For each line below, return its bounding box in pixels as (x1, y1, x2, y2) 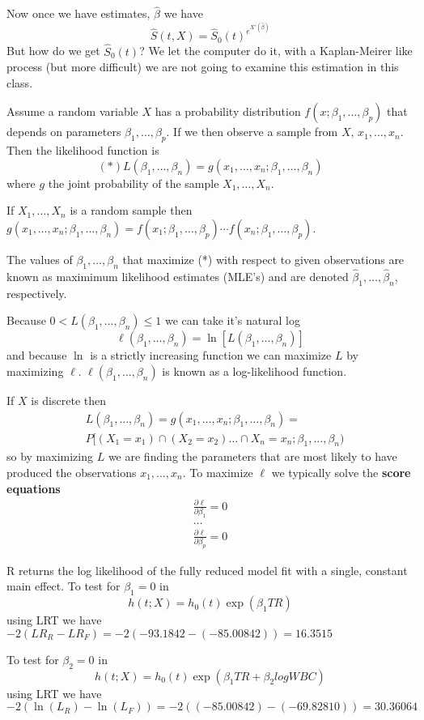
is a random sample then (70, 202, 193, 219)
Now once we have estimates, (6, 5, 151, 22)
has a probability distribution (155, 103, 301, 120)
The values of (6, 250, 73, 267)
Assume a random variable (6, 103, 138, 120)
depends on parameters (6, 123, 121, 140)
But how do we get (6, 42, 100, 59)
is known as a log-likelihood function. (162, 362, 347, 379)
